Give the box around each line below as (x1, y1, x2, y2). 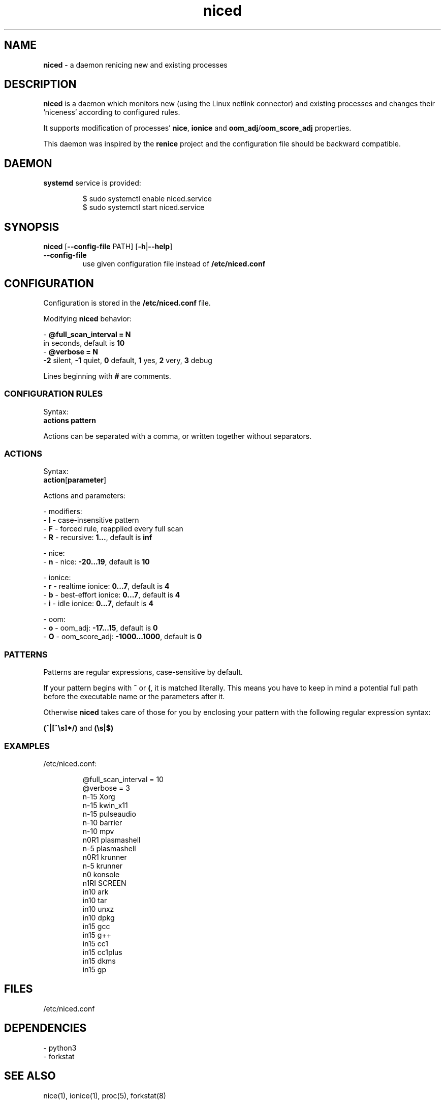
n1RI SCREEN (82, 878, 126, 887)
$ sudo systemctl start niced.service (82, 203, 205, 212)
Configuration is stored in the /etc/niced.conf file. (43, 298, 211, 307)
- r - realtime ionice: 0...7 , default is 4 (43, 582, 170, 591)
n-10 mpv (82, 826, 114, 836)
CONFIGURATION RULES (4, 389, 103, 399)
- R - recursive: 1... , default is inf (43, 533, 152, 542)
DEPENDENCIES (4, 1022, 87, 1035)
